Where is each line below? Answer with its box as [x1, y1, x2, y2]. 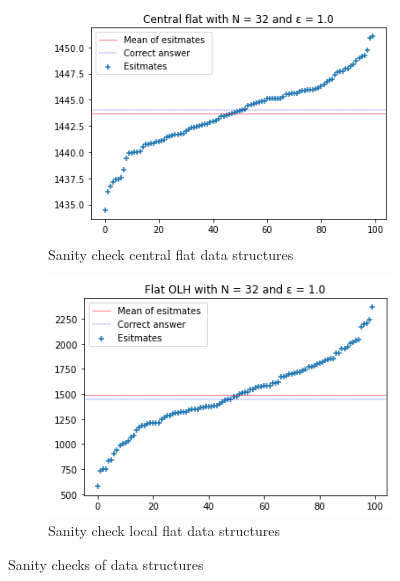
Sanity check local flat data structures [48, 520, 281, 541]
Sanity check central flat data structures [48, 243, 294, 264]
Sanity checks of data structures [8, 554, 204, 574]
